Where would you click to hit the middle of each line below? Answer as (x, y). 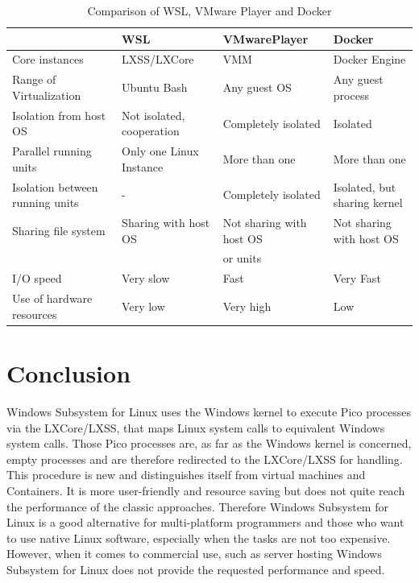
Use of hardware (52, 298)
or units (242, 258)
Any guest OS (257, 87)
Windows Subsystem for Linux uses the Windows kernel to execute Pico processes (209, 411)
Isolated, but (365, 186)
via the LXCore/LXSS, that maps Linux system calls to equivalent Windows (196, 427)
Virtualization (47, 95)
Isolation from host (59, 115)
